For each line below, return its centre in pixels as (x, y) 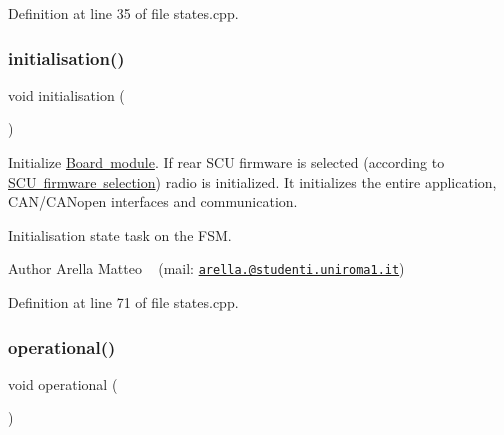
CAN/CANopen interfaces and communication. (153, 201)
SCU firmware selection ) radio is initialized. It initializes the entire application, (252, 181)
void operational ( (63, 383)
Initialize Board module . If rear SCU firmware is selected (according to (226, 162)
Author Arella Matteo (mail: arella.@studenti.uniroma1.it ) (206, 268)
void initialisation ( (66, 94)
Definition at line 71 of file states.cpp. (123, 302)
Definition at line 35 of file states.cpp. (123, 13)
